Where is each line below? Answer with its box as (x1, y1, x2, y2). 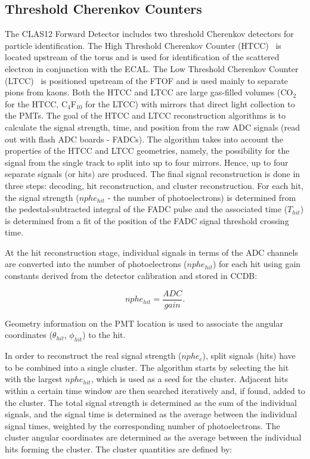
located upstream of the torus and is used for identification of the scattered (5, 51, 280, 63)
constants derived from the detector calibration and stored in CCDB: (5, 269, 258, 282)
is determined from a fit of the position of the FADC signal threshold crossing (5, 214, 289, 227)
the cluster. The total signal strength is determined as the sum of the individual (5, 396, 297, 408)
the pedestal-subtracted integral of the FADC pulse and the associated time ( (5, 203, 288, 215)
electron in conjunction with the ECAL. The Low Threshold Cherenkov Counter (5, 62, 299, 75)
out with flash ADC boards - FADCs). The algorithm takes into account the (5, 132, 283, 145)
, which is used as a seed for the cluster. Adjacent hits (91, 373, 288, 385)
